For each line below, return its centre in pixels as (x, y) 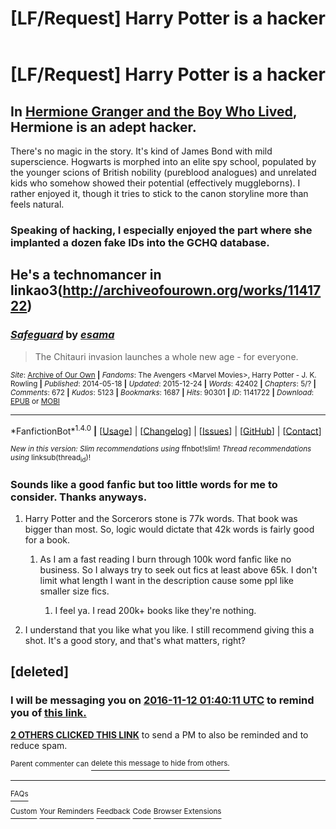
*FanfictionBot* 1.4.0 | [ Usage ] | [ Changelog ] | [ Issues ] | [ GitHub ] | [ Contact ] (166, 430)
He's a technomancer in (86, 275)
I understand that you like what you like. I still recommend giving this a (169, 629)
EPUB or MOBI (35, 401)
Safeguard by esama (62, 335)
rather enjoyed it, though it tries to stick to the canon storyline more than (159, 193)
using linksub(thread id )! (50, 458)
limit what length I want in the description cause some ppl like (166, 580)
